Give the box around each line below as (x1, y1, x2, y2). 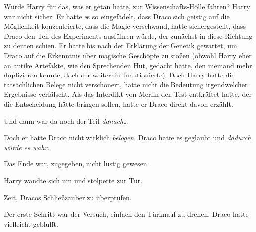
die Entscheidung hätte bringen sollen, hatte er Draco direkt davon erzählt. (4, 98, 233, 109)
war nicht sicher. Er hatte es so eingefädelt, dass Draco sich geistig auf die (4, 11, 230, 21)
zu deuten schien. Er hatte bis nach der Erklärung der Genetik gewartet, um (4, 40, 237, 51)
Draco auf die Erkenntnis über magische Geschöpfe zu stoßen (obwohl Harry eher (4, 50, 252, 60)
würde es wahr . (4, 142, 50, 152)
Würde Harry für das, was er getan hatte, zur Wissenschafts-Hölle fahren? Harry (4, 1, 250, 11)
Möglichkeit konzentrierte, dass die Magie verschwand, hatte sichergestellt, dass (4, 21, 246, 31)
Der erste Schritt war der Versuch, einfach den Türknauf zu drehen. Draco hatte (4, 209, 249, 219)
